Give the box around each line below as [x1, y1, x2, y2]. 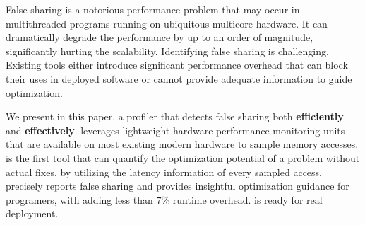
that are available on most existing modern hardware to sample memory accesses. [6, 137, 359, 151]
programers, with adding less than [6, 192, 153, 207]
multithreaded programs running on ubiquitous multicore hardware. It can [6, 16, 328, 30]
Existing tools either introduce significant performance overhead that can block [6, 57, 348, 72]
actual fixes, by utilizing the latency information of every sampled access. [6, 164, 322, 179]
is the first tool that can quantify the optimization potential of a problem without [6, 150, 360, 165]
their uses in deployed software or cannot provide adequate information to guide [6, 71, 352, 86]
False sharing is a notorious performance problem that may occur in [6, 2, 300, 16]
